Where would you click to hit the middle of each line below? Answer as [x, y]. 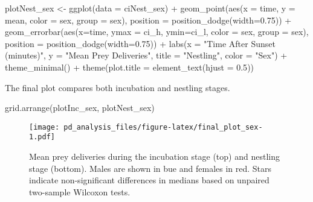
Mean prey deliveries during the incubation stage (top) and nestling [154, 156]
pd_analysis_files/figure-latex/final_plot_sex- [163, 127]
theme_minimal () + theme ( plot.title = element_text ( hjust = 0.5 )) [130, 67]
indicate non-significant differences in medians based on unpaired [149, 180]
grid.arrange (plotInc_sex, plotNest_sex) [80, 108]
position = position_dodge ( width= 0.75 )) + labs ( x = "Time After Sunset [140, 43]
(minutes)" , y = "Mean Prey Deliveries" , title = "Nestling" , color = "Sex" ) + [146, 55]
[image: [44, 127]
